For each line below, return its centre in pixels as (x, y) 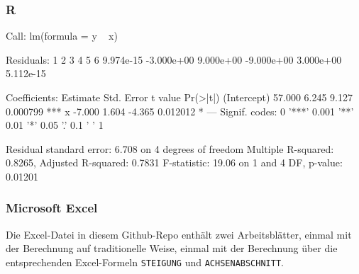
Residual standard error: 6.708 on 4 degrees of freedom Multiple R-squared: (170, 148)
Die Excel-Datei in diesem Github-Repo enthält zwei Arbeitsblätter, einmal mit (179, 234)
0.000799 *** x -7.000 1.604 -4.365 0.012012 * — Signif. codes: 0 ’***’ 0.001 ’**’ (180, 111)
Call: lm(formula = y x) (62, 36)
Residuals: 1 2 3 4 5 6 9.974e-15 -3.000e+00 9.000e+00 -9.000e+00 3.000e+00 (174, 59)
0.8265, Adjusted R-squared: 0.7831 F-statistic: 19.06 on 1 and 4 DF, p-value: (174, 162)
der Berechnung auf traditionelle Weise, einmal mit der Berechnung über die (172, 248)
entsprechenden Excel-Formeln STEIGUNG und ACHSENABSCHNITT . (145, 262)
